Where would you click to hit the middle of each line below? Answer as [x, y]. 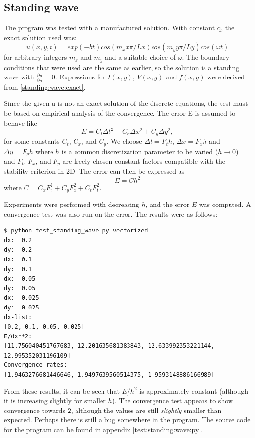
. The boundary [206, 57]
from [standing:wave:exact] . [45, 87]
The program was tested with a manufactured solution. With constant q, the [119, 28]
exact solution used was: [40, 37]
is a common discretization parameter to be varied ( [140, 151]
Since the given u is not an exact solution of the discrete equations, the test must [126, 103]
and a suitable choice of [140, 57]
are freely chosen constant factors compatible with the [144, 161]
